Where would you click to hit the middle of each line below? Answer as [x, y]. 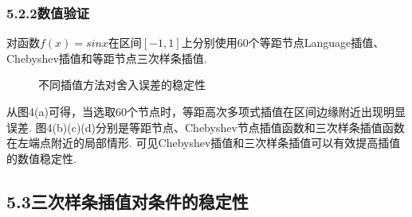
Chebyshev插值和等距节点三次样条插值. [107, 58]
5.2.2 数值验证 [48, 12]
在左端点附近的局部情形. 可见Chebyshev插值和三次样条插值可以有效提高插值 [204, 143]
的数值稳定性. [41, 158]
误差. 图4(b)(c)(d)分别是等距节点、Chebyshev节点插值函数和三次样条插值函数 [206, 127]
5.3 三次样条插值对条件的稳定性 [128, 201]
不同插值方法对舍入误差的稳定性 [122, 85]
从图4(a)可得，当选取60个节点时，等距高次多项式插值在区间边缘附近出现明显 [206, 111]
